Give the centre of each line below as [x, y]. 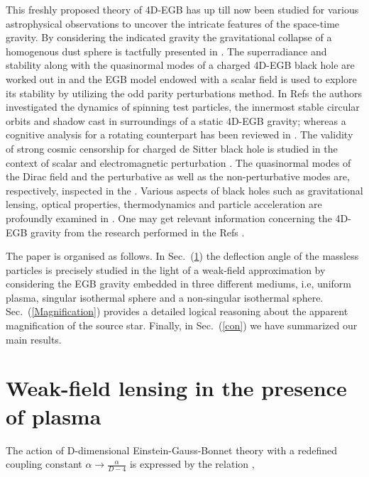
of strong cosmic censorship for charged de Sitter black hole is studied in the [172, 148]
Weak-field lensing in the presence [176, 388]
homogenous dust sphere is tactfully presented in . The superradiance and [166, 51]
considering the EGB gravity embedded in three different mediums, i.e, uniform [178, 284]
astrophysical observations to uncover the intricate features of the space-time [173, 23]
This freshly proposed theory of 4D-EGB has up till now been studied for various [182, 9]
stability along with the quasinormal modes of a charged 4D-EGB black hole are [180, 65]
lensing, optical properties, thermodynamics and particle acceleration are [164, 204]
